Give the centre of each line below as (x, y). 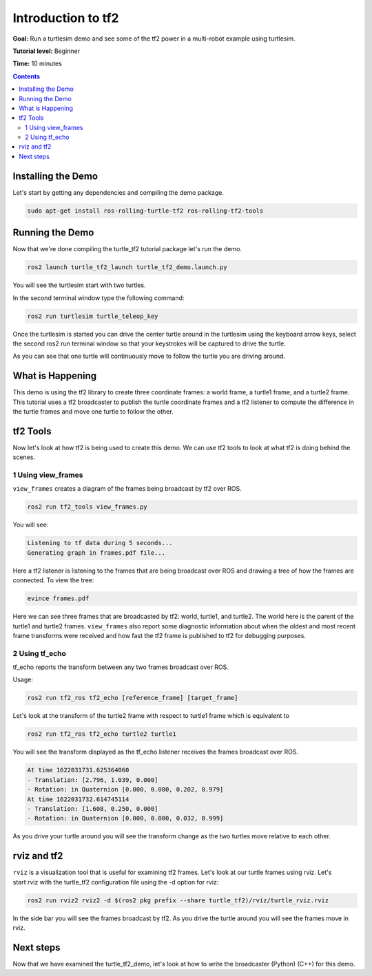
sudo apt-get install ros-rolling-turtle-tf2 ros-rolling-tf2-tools (145, 211)
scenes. (24, 457)
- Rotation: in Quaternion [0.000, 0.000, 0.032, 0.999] (125, 818)
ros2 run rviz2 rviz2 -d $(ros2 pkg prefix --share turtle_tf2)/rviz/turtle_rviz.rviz (178, 900)
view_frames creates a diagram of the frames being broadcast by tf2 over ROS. (127, 489)
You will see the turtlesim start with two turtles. (79, 285)
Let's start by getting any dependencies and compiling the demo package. (118, 192)
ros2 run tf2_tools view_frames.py (87, 507)
